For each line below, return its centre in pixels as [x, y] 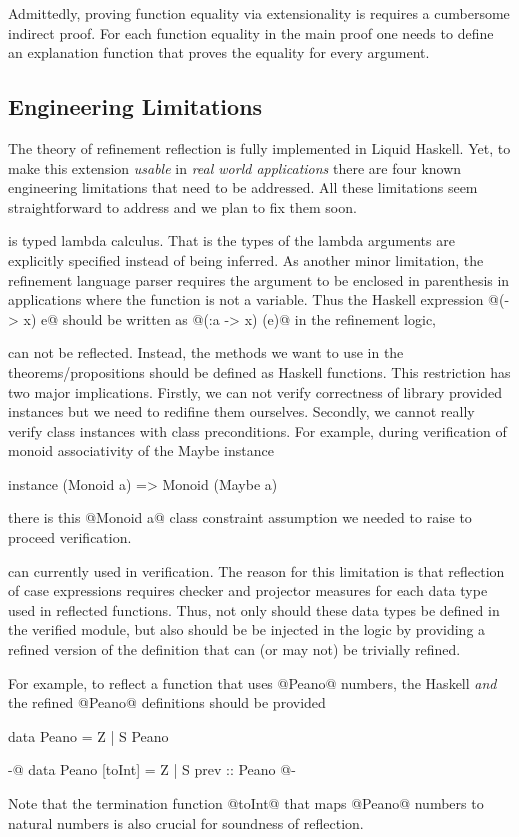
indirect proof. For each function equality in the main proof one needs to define [251, 32]
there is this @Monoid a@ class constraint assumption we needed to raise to [240, 517]
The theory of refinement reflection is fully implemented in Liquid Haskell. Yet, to [259, 147]
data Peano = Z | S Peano [88, 735]
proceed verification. [70, 537]
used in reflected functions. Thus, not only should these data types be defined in [254, 609]
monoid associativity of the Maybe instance [141, 450]
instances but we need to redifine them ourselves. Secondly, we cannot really [241, 411]
